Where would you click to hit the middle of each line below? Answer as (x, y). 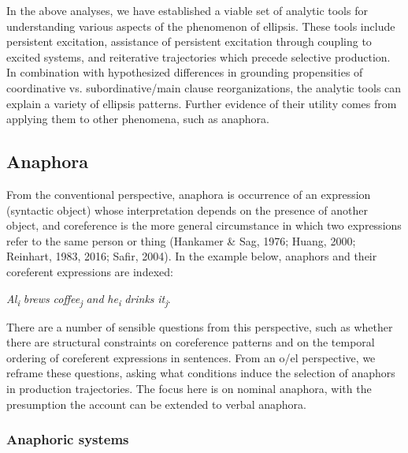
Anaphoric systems (68, 439)
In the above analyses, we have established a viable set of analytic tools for (187, 10)
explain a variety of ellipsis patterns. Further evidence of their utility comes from (202, 103)
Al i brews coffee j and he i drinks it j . (89, 299)
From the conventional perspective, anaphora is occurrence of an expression (189, 194)
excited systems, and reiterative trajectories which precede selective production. (198, 56)
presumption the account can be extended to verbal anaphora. (156, 404)
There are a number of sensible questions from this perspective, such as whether (200, 326)
